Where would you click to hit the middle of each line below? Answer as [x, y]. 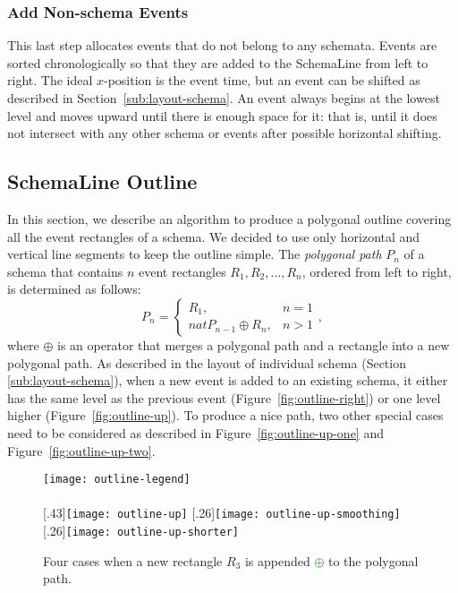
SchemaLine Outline [102, 181]
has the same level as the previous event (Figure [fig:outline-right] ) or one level [224, 397]
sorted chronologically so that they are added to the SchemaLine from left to [218, 62]
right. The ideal [50, 80]
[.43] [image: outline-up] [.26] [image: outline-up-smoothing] [222, 513]
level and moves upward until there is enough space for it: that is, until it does [222, 115]
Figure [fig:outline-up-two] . [81, 450]
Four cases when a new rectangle [133, 560]
